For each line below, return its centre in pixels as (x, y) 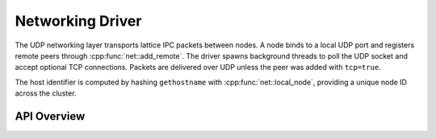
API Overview (50, 116)
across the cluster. (46, 93)
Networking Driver (78, 21)
